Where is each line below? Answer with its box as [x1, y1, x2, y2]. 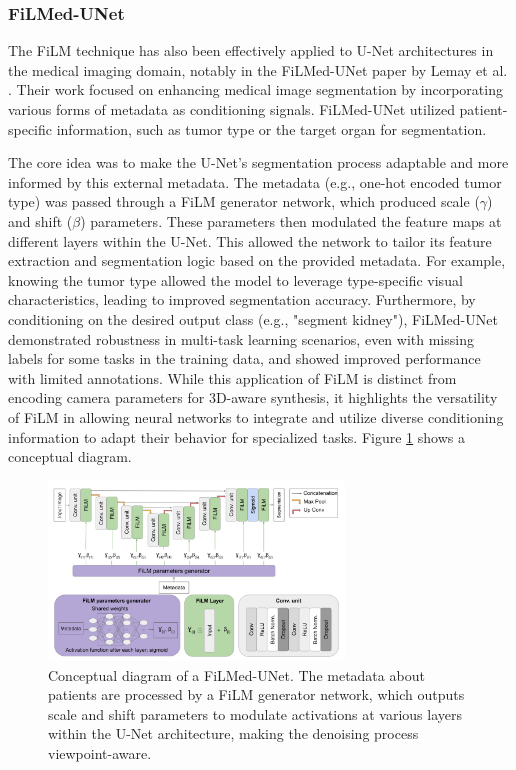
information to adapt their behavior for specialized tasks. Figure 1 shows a [8, 426, 465, 447]
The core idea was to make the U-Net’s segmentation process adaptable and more [8, 152, 509, 173]
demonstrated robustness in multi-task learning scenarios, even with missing [8, 328, 474, 349]
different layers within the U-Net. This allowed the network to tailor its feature [8, 230, 492, 251]
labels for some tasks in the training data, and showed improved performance [8, 348, 481, 369]
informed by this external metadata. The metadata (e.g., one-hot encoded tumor [8, 171, 502, 192]
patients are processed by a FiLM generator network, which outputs [48, 684, 465, 705]
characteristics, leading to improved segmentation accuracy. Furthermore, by [8, 289, 476, 310]
